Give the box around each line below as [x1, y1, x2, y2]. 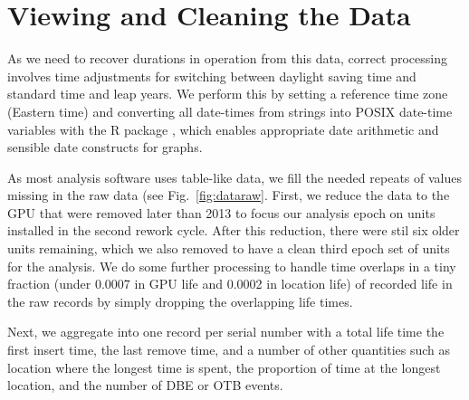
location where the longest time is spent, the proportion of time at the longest [7, 357, 441, 376]
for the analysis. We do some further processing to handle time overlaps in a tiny [7, 256, 456, 275]
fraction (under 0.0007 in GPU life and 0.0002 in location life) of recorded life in [7, 274, 453, 293]
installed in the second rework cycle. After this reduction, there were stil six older [7, 221, 460, 240]
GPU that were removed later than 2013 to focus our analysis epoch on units [7, 203, 435, 222]
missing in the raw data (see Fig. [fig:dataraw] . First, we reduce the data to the [7, 186, 450, 205]
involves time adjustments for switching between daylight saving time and [7, 66, 416, 85]
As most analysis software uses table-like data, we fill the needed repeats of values [7, 167, 462, 186]
